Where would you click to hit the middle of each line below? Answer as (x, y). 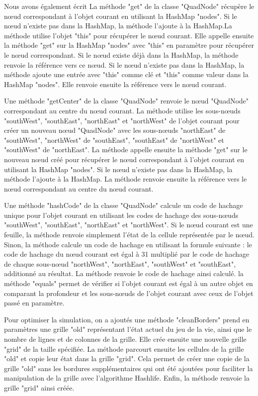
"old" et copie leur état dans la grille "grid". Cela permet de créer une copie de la (127, 358)
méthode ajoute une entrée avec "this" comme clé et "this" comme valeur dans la (126, 74)
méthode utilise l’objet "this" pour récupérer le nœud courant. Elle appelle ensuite (129, 35)
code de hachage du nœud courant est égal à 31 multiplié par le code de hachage (127, 254)
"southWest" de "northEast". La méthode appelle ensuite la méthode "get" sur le (126, 149)
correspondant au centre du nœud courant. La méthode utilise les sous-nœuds (122, 110)
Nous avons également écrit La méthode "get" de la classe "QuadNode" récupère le (129, 6)
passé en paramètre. (34, 303)
